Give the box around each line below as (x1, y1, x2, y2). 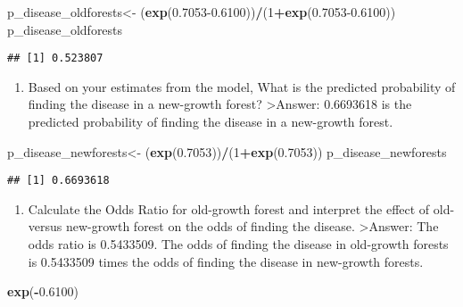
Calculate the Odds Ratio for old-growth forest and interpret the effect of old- (28, 199, 455, 218)
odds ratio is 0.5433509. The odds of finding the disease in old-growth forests (28, 235, 449, 253)
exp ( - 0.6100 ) (7, 282, 79, 301)
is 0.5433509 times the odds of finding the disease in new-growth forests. (28, 252, 424, 270)
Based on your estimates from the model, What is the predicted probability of (28, 77, 456, 95)
